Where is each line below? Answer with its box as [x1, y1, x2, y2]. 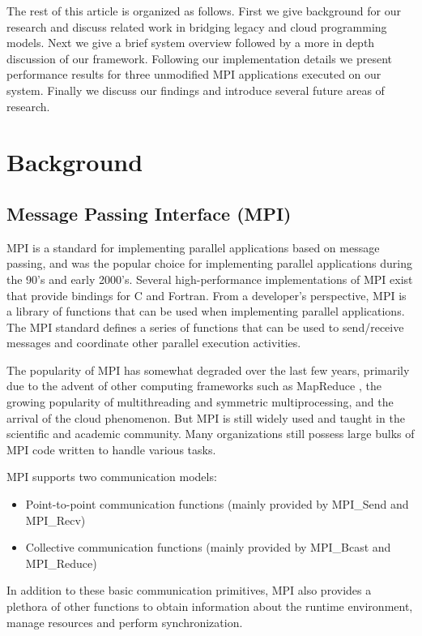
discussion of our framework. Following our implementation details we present [6, 49, 392, 67]
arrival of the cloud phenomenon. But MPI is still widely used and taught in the [6, 409, 405, 426]
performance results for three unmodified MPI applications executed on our [6, 66, 382, 83]
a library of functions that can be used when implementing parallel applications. [6, 303, 405, 320]
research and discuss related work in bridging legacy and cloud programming [6, 18, 387, 35]
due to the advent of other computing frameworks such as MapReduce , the [6, 377, 382, 394]
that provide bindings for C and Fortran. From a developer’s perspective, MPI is [6, 286, 407, 303]
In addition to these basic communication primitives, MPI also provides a [6, 582, 372, 599]
